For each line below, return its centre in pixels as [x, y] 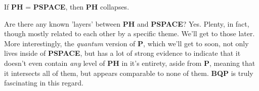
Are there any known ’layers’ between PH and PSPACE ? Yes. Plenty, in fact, [127, 23]
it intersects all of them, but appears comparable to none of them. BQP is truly [129, 73]
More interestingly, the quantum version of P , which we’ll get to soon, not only [126, 43]
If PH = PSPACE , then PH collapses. [67, 7]
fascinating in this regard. [44, 83]
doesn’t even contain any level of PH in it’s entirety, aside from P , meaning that [130, 63]
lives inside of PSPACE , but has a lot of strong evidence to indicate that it [122, 53]
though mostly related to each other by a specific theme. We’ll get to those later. [129, 33]
